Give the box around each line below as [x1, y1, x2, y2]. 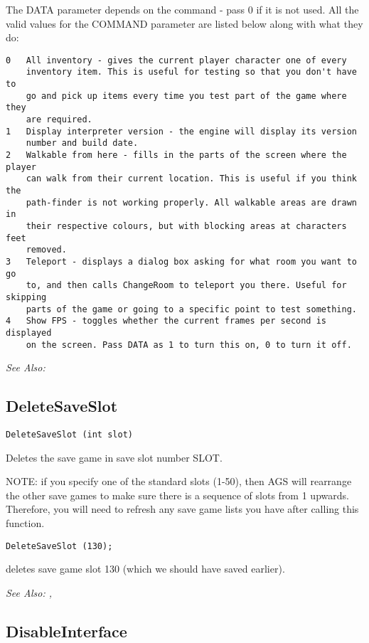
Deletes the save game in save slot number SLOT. [6, 450, 223, 464]
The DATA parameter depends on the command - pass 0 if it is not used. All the [6, 2, 359, 16]
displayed [6, 327, 52, 338]
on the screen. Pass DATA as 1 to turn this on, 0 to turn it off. [26, 339, 352, 350]
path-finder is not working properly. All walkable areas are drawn [26, 197, 357, 208]
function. [6, 516, 45, 531]
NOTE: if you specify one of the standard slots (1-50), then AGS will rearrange [6, 474, 352, 489]
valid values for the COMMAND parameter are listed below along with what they [6, 16, 363, 31]
